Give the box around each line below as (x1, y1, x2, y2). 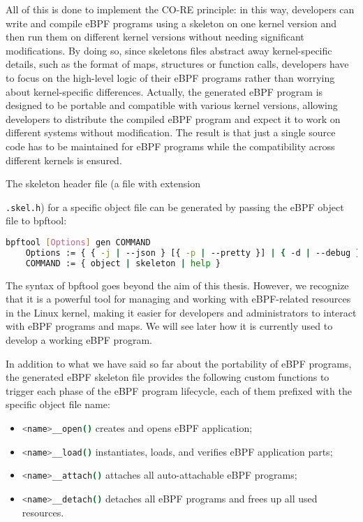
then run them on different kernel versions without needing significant (6, 29, 304, 44)
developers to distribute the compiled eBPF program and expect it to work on (6, 111, 341, 126)
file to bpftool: (6, 213, 67, 228)
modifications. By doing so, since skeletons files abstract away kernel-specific (6, 43, 332, 57)
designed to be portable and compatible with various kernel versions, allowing (6, 98, 338, 113)
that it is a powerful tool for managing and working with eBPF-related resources (6, 291, 351, 306)
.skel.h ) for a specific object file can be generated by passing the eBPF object (6, 199, 344, 214)
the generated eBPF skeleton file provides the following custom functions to (6, 370, 329, 384)
